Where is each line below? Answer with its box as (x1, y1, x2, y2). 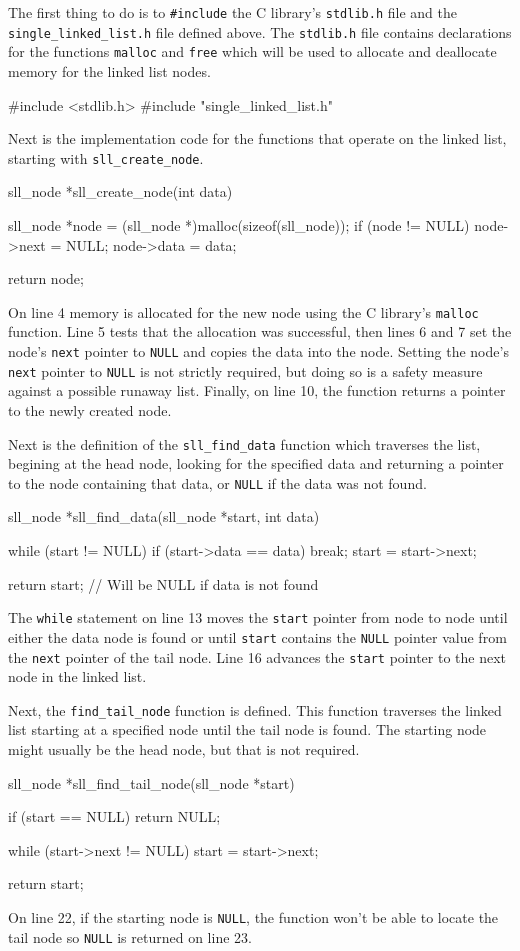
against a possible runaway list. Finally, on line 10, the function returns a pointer (8, 380, 506, 401)
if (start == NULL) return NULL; (8, 806, 221, 827)
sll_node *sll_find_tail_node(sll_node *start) (8, 772, 295, 793)
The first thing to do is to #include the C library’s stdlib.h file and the (8, 2, 457, 22)
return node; (8, 268, 84, 289)
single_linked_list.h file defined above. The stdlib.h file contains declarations (8, 21, 512, 42)
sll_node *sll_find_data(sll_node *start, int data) (8, 506, 320, 527)
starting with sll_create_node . (8, 147, 204, 168)
